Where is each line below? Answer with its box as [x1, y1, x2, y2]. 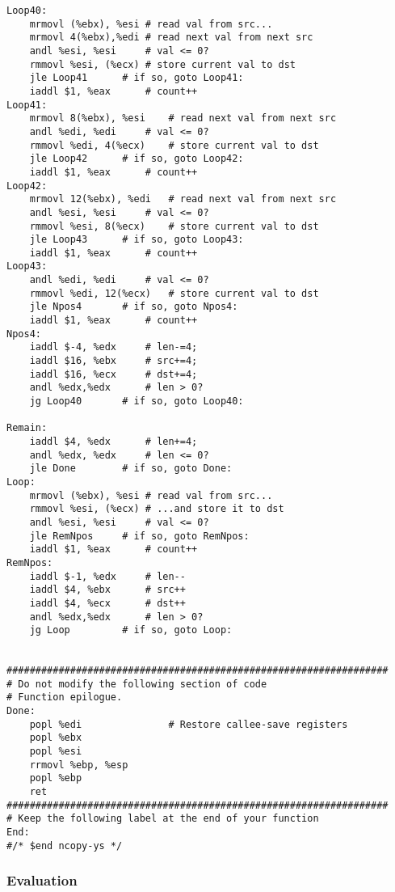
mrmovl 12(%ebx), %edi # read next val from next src [29, 193, 337, 205]
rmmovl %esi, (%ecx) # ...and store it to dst [29, 503, 284, 515]
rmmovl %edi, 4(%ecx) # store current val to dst [29, 139, 319, 151]
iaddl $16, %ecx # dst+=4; [29, 368, 198, 380]
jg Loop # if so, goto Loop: [29, 624, 233, 636]
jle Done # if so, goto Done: [29, 463, 233, 475]
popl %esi [29, 746, 82, 758]
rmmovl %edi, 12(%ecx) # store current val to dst [29, 287, 319, 299]
